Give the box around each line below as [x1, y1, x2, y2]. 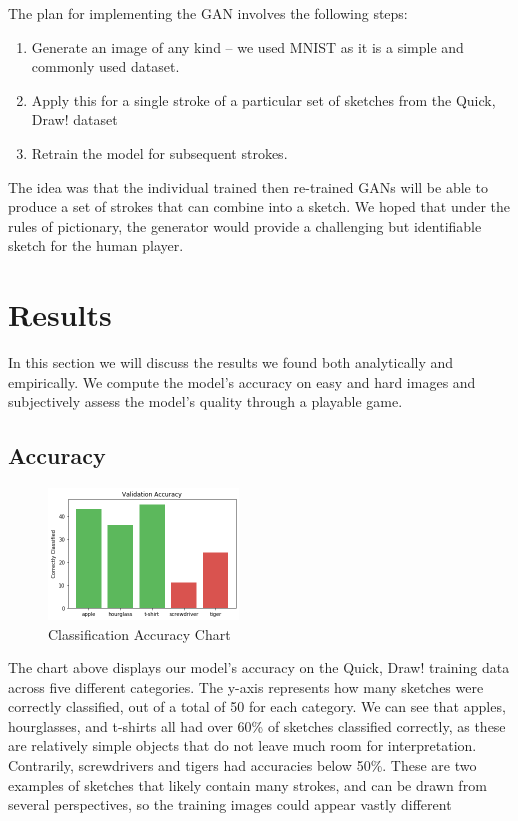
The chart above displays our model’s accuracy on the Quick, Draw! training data [8, 657, 510, 678]
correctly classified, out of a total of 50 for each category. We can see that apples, [8, 696, 506, 717]
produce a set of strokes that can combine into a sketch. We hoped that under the [8, 196, 511, 217]
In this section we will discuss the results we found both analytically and [8, 352, 454, 373]
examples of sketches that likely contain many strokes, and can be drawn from [8, 774, 487, 795]
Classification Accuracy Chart [48, 623, 231, 644]
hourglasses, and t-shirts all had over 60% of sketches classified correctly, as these [8, 715, 506, 736]
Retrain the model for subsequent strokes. [31, 142, 288, 163]
